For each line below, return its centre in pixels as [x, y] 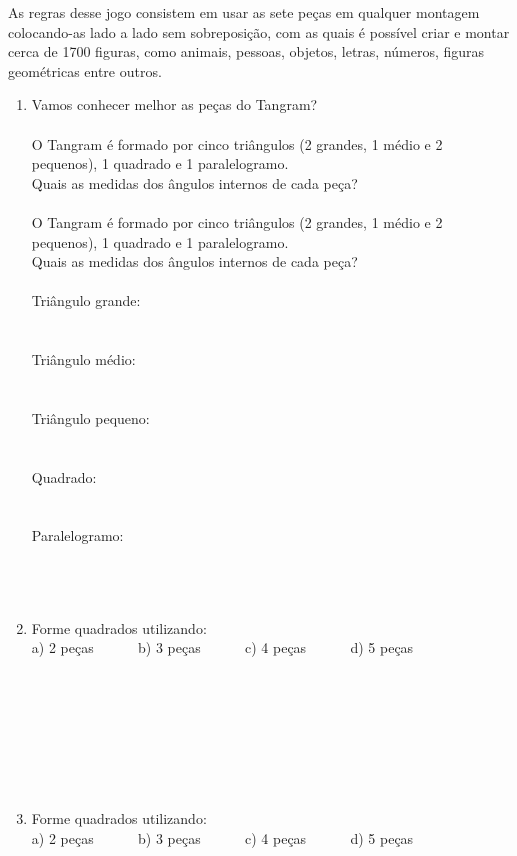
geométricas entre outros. [85, 70]
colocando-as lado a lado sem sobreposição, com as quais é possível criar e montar [259, 31]
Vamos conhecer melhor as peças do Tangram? [174, 104]
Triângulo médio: [83, 359]
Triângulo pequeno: [90, 417]
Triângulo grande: [86, 300]
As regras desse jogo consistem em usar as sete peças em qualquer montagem [244, 12]
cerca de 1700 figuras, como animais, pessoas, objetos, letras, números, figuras [246, 51]
